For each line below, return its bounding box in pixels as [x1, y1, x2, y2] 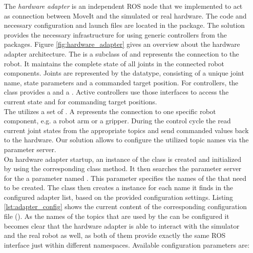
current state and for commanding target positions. [4, 96, 157, 106]
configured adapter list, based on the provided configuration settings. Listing [4, 192, 233, 202]
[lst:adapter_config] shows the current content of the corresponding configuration [4, 201, 247, 212]
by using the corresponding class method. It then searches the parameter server [4, 163, 242, 174]
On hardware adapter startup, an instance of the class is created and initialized [4, 154, 241, 164]
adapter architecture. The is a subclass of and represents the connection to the [4, 48, 239, 58]
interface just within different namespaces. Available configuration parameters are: [4, 239, 250, 250]
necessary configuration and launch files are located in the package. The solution [4, 20, 245, 30]
